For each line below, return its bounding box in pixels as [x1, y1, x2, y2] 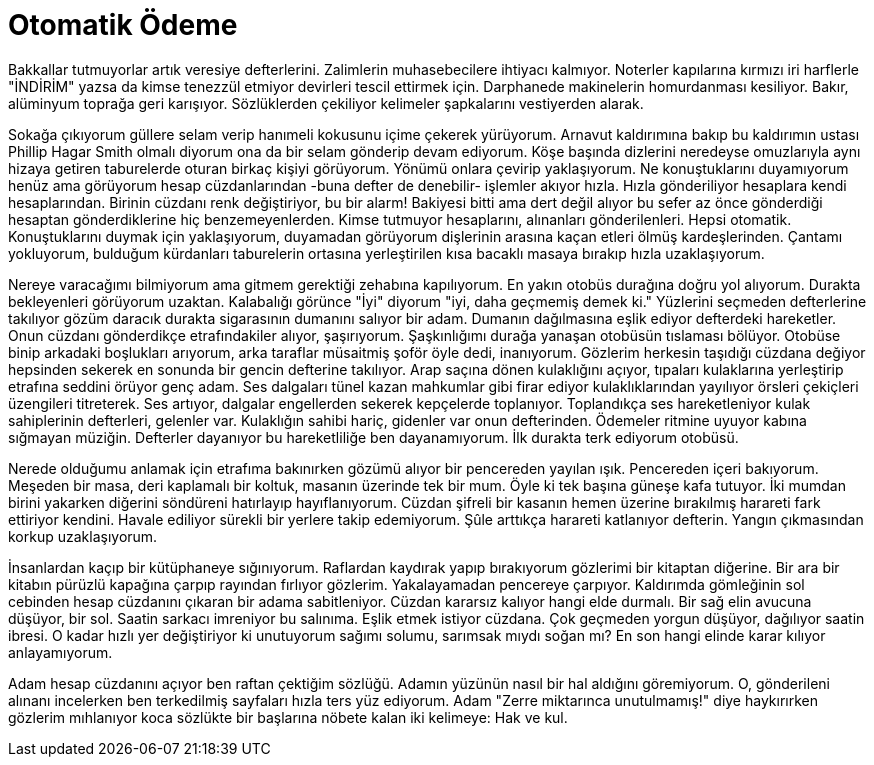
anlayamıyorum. [8, 643, 113, 661]
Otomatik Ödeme [8, 8, 238, 42]
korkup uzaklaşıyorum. [8, 527, 158, 545]
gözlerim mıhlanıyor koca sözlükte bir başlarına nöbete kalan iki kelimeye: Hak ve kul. [8, 708, 568, 726]
